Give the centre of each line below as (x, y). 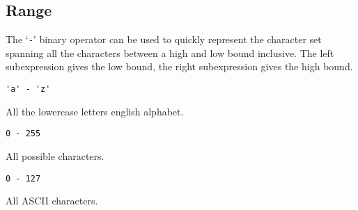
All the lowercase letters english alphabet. (95, 111)
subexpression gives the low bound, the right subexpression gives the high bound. (179, 66)
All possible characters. (55, 155)
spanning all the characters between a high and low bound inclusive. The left (170, 52)
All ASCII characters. (52, 201)
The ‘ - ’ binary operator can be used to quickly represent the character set (164, 39)
